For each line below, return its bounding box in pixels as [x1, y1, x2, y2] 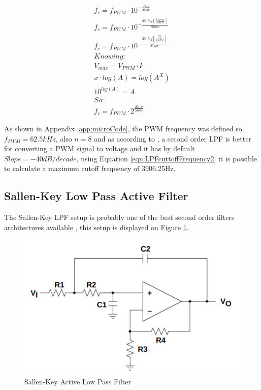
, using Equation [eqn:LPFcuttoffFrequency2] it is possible [76, 153, 257, 163]
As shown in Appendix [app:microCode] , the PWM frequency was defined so [4, 123, 242, 134]
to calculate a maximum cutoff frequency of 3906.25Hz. [4, 163, 176, 174]
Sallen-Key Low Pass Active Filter [4, 188, 188, 204]
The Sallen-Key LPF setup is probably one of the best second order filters [4, 212, 235, 222]
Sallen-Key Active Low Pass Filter [24, 376, 131, 386]
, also [55, 133, 72, 144]
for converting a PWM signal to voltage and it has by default [4, 143, 195, 154]
